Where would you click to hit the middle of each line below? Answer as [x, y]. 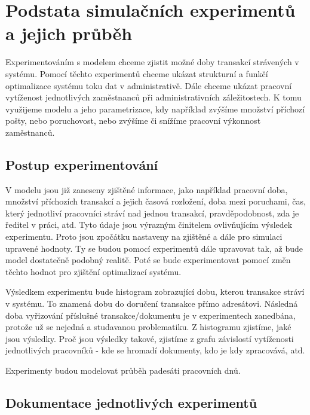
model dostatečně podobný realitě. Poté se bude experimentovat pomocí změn [148, 260]
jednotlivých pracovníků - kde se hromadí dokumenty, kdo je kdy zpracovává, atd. [155, 350]
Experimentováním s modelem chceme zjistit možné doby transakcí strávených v [152, 62]
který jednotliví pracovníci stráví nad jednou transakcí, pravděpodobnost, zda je [152, 213]
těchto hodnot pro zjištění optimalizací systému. [93, 271]
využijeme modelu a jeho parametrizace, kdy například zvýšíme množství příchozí [155, 109]
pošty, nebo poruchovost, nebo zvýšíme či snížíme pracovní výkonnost [133, 120]
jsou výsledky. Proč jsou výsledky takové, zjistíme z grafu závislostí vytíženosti [150, 338]
